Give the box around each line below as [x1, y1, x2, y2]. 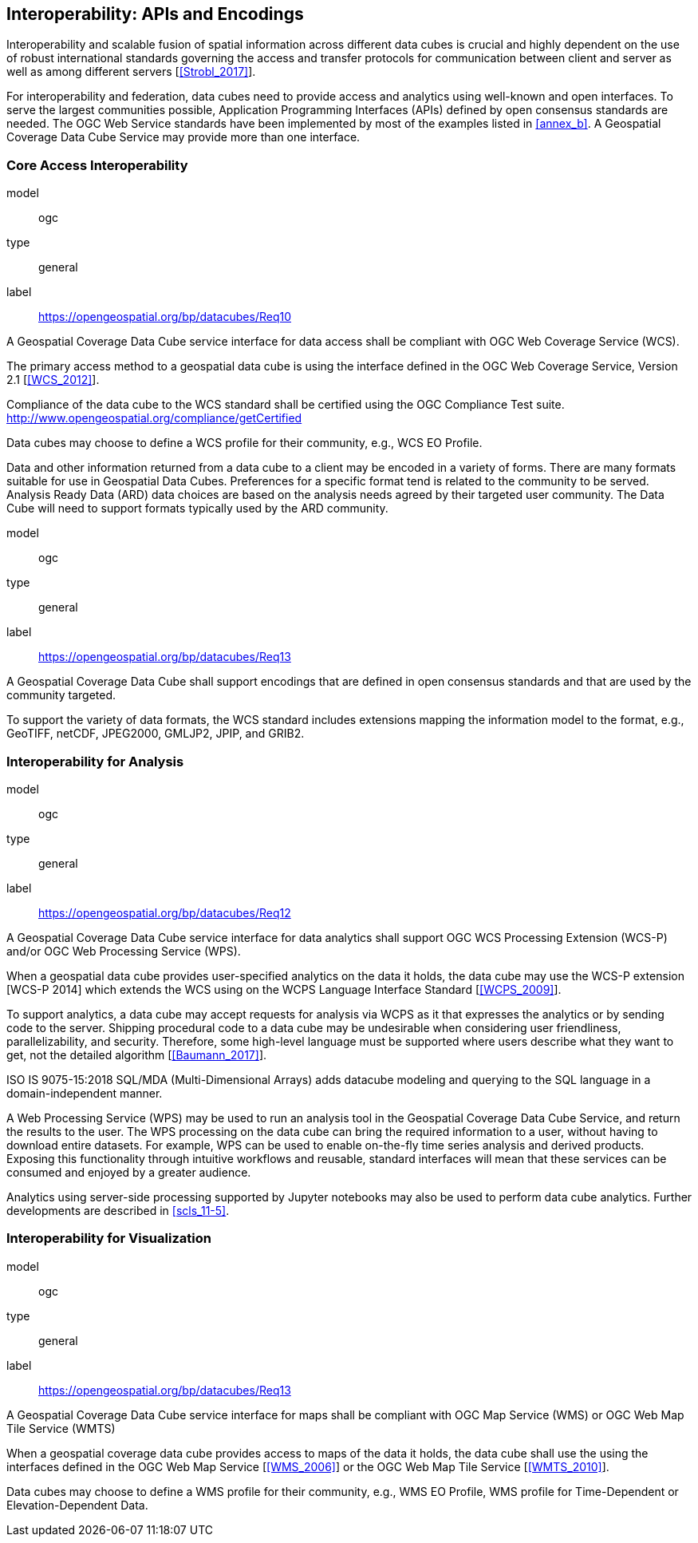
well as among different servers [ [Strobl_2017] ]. [6, 65, 256, 79]
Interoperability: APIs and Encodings [6, 4, 304, 24]
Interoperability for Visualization [6, 1230, 211, 1247]
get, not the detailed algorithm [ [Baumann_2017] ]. [6, 1047, 267, 1062]
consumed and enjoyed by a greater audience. [6, 1165, 251, 1179]
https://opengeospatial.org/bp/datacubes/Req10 [38, 310, 291, 324]
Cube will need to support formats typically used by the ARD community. [6, 501, 388, 516]
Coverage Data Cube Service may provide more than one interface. [6, 130, 361, 144]
